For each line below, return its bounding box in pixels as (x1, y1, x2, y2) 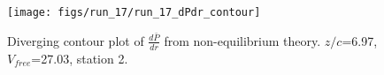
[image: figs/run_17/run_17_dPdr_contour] (7, 6, 261, 19)
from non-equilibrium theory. (164, 31, 321, 49)
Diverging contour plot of (7, 31, 144, 49)
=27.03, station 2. (31, 49, 128, 67)
